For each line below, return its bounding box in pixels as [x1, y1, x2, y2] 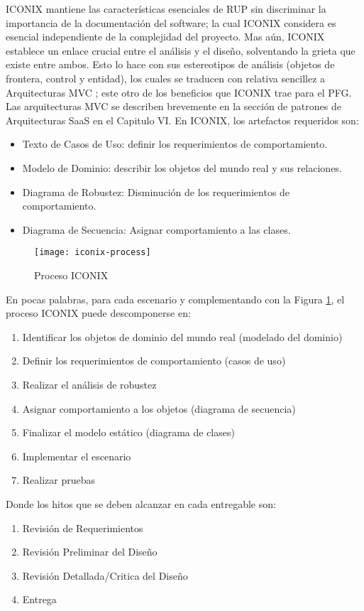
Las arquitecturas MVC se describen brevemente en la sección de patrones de [6, 99, 341, 114]
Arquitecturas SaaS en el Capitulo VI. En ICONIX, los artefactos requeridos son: [6, 112, 359, 127]
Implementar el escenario [22, 448, 131, 463]
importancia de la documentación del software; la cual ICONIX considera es [6, 15, 336, 30]
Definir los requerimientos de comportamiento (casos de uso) [22, 353, 286, 368]
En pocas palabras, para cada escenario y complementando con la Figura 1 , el [6, 291, 345, 306]
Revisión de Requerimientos [22, 520, 143, 535]
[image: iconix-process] [34, 247, 151, 258]
